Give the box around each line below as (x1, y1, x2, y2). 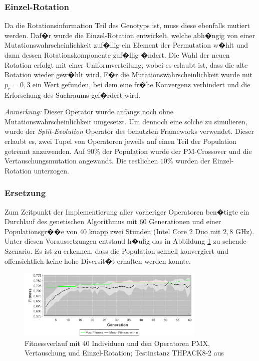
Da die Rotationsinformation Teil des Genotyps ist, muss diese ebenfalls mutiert (5, 20, 250, 31)
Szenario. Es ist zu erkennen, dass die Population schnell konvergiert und (5, 245, 229, 256)
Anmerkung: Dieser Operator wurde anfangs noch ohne (5, 106, 173, 117)
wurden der (175, 155, 210, 166)
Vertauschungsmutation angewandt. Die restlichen (5, 155, 158, 166)
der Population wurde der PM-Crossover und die (102, 145, 252, 156)
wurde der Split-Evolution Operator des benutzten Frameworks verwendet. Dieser (5, 126, 254, 136)
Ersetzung (5, 187, 46, 199)
